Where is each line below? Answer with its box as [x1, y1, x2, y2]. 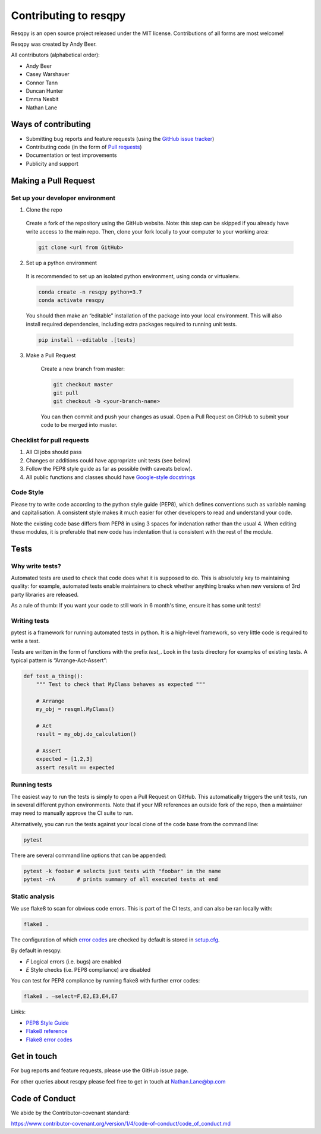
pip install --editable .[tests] [38, 336, 136, 343]
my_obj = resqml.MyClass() [36, 706, 115, 713]
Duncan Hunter [26, 87, 64, 94]
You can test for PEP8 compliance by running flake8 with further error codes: [11, 977, 200, 984]
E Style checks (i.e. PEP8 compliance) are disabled [26, 966, 151, 973]
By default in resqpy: [11, 947, 62, 954]
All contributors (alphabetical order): [11, 51, 100, 59]
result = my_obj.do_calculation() [36, 731, 137, 738]
